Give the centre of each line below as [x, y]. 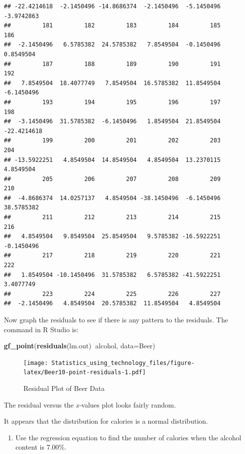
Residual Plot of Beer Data [64, 388]
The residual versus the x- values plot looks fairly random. [90, 404]
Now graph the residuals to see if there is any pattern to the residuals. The [116, 319]
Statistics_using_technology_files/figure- [123, 363]
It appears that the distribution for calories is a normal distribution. [106, 421]
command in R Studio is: [41, 329]
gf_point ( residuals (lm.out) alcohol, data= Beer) [80, 346]
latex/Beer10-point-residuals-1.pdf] [85, 373]
